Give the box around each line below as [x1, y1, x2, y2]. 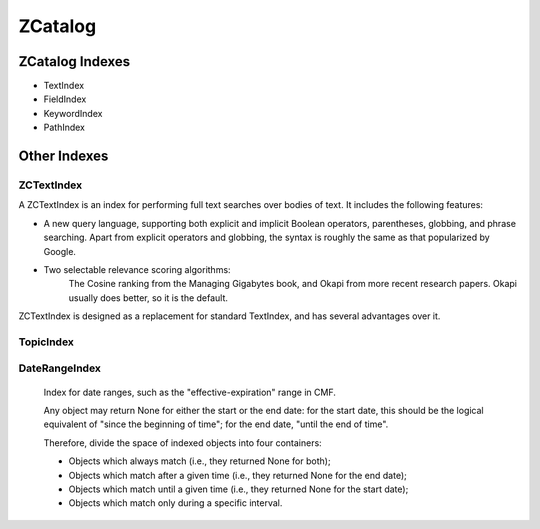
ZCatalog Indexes [18, 53, 131, 70]
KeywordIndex [43, 107, 103, 119]
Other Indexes [18, 148, 109, 165]
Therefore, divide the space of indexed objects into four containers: [43, 436, 322, 449]
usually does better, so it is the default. [68, 291, 229, 304]
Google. [43, 245, 77, 257]
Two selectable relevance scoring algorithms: [43, 263, 231, 275]
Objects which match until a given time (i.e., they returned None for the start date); [68, 483, 409, 495]
